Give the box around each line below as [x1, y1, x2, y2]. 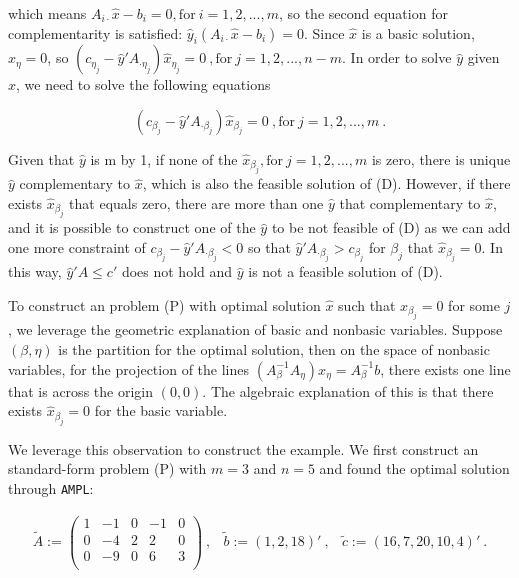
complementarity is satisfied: [8, 22, 183, 43]
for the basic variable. [94, 400, 228, 421]
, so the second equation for [278, 3, 448, 23]
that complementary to [339, 192, 481, 213]
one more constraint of [8, 236, 146, 257]
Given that [8, 148, 75, 169]
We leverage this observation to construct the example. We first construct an [8, 438, 479, 459]
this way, [8, 261, 62, 282]
